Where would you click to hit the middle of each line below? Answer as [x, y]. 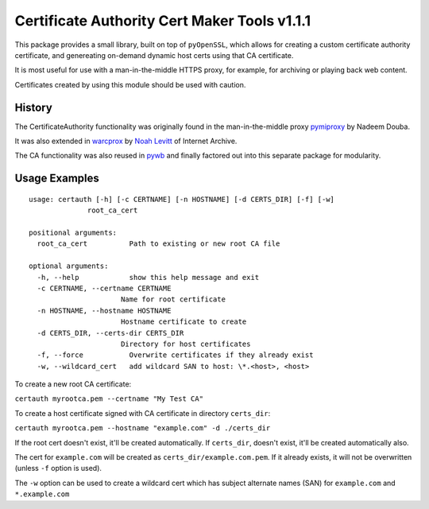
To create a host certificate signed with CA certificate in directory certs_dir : [143, 413]
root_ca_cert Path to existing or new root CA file [158, 244]
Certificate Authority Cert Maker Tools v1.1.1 [163, 21]
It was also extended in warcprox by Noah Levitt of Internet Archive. [126, 141]
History [34, 107]
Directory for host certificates [186, 344]
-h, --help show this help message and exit [148, 277]
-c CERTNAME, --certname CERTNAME [104, 288]
